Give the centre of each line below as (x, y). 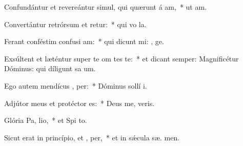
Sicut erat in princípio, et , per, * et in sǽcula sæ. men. (92, 137)
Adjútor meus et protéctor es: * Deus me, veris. (79, 103)
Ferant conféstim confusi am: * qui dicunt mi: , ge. (84, 41)
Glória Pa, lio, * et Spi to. (46, 120)
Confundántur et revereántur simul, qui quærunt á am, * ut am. (106, 7)
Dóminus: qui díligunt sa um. (50, 68)
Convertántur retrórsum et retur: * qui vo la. (75, 24)
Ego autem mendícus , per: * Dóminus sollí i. (76, 85)
